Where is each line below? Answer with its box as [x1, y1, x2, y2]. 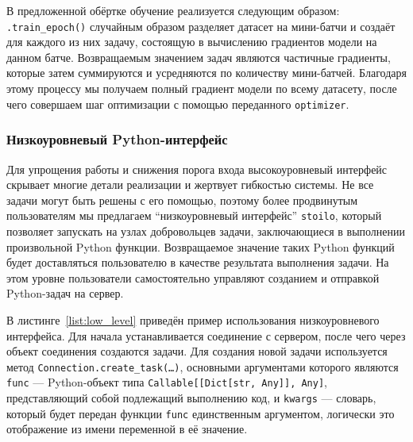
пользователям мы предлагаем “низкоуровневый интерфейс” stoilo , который [6, 207, 382, 224]
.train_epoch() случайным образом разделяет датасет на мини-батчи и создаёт [6, 17, 396, 34]
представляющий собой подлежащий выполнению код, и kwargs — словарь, [6, 390, 376, 405]
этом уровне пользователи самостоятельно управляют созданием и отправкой [6, 269, 380, 286]
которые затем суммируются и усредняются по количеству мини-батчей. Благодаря [6, 64, 407, 81]
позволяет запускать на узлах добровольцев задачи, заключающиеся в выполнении [6, 222, 406, 239]
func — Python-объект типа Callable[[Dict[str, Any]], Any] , [6, 374, 327, 390]
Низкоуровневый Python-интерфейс [6, 129, 228, 149]
